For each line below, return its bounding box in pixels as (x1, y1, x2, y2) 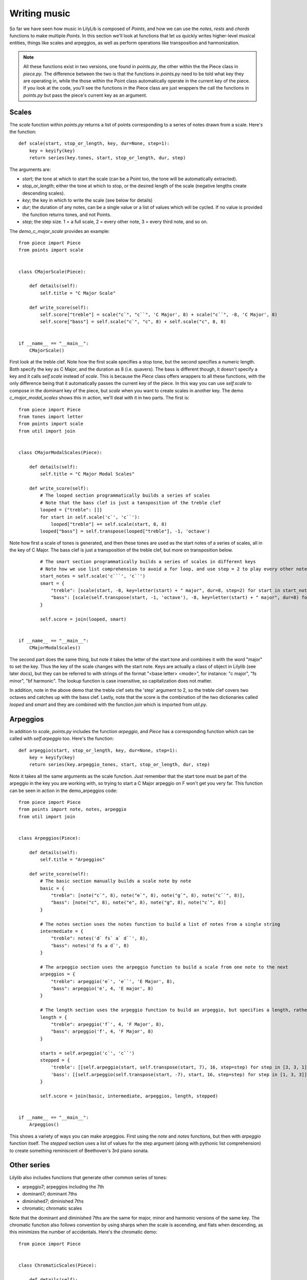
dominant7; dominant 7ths (22, 1191, 77, 1197)
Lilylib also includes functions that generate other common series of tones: (9, 1174, 167, 1180)
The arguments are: (9, 166, 51, 173)
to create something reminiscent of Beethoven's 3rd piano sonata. (9, 1147, 149, 1154)
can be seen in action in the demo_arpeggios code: (9, 787, 118, 794)
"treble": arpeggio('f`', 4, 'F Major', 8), (51, 1021, 165, 1028)
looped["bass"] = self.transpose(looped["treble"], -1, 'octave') (40, 528, 210, 535)
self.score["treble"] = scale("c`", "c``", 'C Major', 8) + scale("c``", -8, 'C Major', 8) (40, 311, 278, 317)
